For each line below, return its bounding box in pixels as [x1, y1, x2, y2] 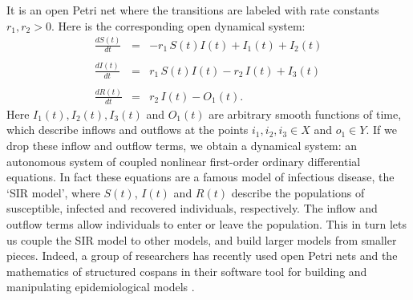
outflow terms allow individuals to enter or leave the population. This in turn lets [6, 215, 407, 232]
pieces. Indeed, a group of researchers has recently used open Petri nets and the [6, 247, 398, 264]
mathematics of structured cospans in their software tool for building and [6, 262, 367, 279]
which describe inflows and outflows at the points [6, 121, 249, 138]
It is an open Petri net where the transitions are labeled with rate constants [6, 2, 379, 18]
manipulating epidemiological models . [6, 278, 195, 295]
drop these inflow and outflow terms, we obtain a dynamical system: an [6, 136, 358, 153]
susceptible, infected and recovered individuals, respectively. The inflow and [6, 200, 378, 217]
